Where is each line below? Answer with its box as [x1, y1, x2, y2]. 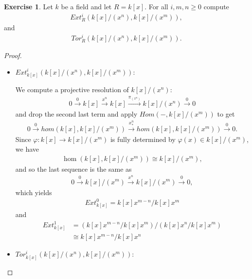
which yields [15, 187, 52, 197]
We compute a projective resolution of [15, 84, 129, 95]
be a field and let [61, 1, 112, 11]
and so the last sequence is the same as [15, 163, 132, 174]
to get [217, 109, 235, 119]
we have [15, 143, 39, 154]
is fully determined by [110, 134, 176, 144]
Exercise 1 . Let [4, 1, 53, 11]
